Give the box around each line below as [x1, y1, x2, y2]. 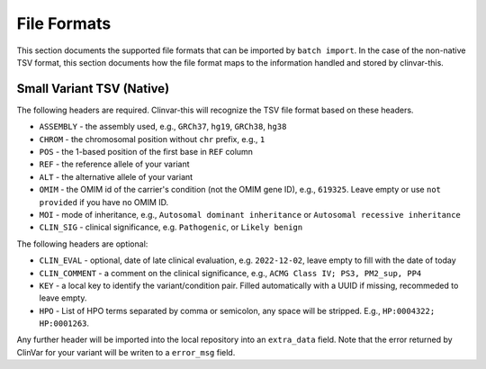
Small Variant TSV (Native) [16, 81, 170, 96]
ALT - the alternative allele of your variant [39, 171, 193, 182]
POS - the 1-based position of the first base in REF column [39, 147, 254, 157]
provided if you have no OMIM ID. [39, 196, 169, 207]
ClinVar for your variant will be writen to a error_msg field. [16, 346, 236, 357]
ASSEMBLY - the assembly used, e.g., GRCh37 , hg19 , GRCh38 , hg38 [39, 121, 287, 132]
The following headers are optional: [16, 238, 148, 249]
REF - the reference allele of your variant [39, 158, 190, 170]
